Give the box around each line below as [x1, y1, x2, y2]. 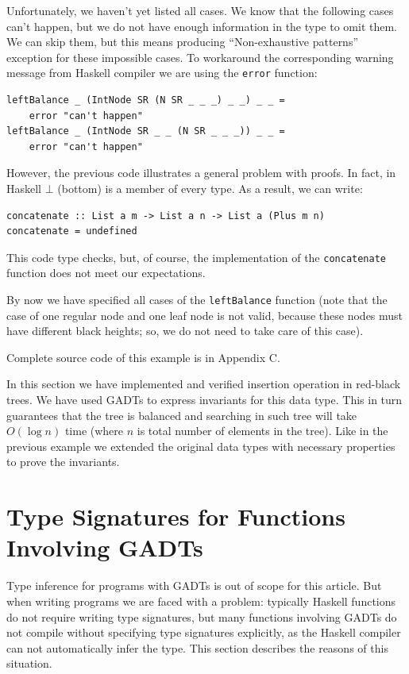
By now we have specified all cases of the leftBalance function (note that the [6, 291, 388, 308]
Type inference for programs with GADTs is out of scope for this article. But [6, 577, 382, 594]
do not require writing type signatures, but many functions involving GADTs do [6, 608, 397, 625]
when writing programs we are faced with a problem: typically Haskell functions [6, 592, 396, 609]
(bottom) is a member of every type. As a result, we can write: [57, 180, 363, 196]
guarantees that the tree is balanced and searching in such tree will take [6, 406, 357, 423]
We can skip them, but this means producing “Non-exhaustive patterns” [6, 33, 359, 50]
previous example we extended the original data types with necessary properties [6, 437, 395, 454]
